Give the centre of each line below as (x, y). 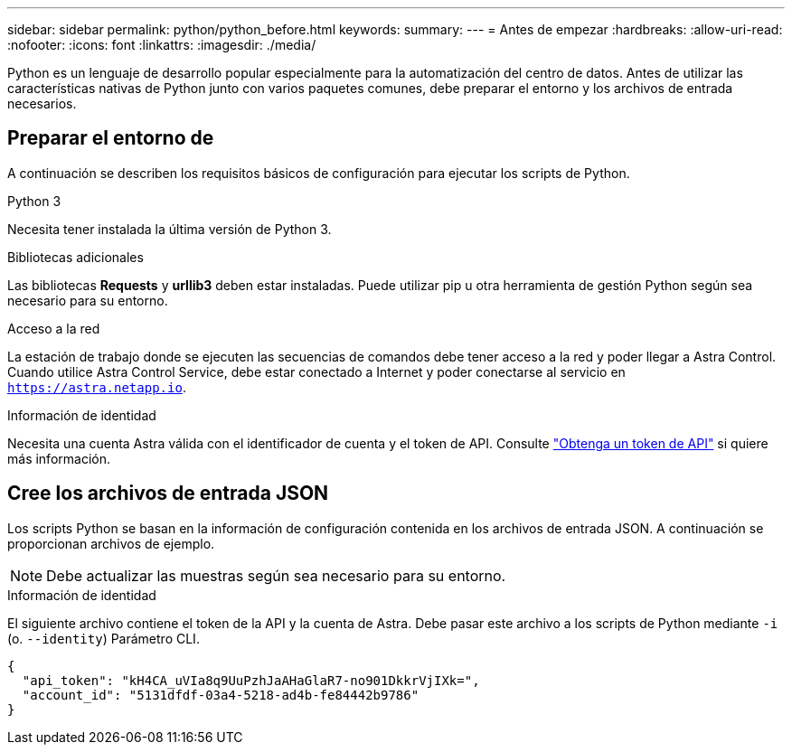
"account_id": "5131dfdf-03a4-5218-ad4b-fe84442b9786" (221, 695)
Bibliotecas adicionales (75, 257)
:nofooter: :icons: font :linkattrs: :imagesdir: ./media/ (162, 45)
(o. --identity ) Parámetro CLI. (104, 638)
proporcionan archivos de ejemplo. (111, 543)
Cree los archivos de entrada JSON (168, 493)
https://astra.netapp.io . (97, 387)
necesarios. (42, 103)
